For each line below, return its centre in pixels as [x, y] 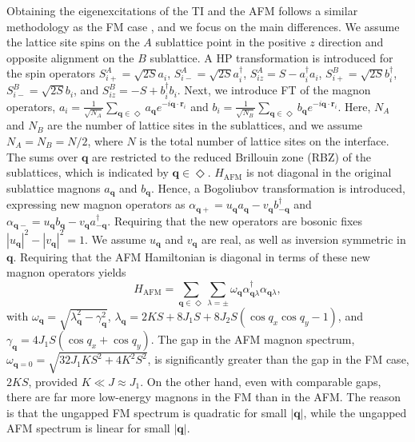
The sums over [42, 156]
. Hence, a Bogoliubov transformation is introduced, [278, 187]
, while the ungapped [355, 412]
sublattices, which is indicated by [88, 172]
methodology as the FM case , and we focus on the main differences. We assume [203, 26]
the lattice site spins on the [73, 42]
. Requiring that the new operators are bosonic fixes [235, 220]
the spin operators [51, 73]
